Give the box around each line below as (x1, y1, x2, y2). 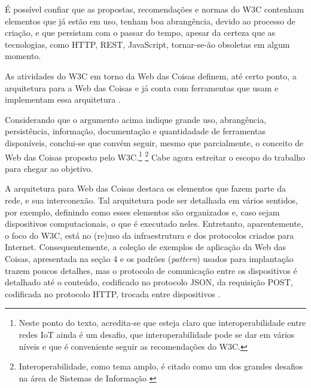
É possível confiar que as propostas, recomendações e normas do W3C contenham (5, 3, 304, 15)
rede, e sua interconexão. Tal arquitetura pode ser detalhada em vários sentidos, (5, 193, 298, 206)
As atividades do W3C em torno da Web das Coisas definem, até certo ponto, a (5, 69, 297, 82)
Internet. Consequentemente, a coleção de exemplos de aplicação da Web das (5, 241, 286, 253)
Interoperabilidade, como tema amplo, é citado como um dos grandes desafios (19, 360, 303, 372)
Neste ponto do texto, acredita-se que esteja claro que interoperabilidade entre (19, 316, 306, 329)
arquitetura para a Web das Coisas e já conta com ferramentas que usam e (5, 81, 279, 94)
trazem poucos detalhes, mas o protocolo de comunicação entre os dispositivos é (5, 264, 297, 276)
